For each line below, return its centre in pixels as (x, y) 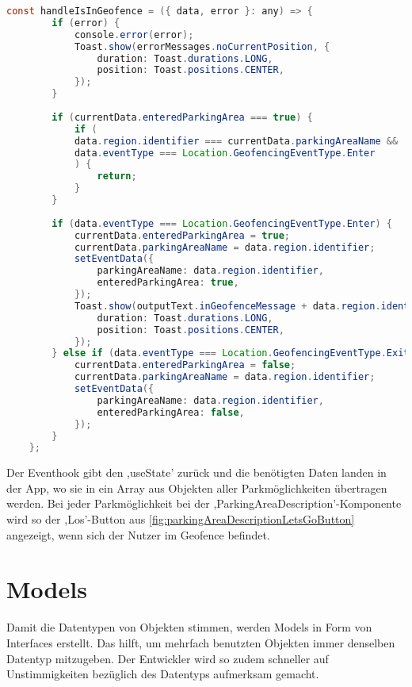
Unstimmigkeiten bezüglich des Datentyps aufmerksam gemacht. (163, 674)
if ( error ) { (86, 23)
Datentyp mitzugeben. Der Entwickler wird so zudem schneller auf (168, 658)
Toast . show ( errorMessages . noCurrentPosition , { (202, 46)
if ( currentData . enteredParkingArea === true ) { (182, 117)
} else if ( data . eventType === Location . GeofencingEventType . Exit (231, 353)
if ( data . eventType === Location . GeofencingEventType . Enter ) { (222, 223)
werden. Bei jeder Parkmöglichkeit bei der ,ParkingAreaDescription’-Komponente (204, 503)
